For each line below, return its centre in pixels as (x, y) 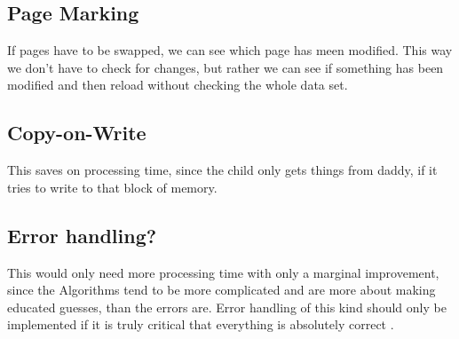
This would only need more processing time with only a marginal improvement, (223, 272)
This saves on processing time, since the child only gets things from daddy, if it (222, 170)
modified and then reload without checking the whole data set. (178, 85)
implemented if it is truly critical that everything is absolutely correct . (201, 324)
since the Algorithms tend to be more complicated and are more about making (222, 290)
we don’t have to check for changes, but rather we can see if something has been (226, 67)
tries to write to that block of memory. (112, 187)
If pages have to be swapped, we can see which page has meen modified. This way (230, 50)
